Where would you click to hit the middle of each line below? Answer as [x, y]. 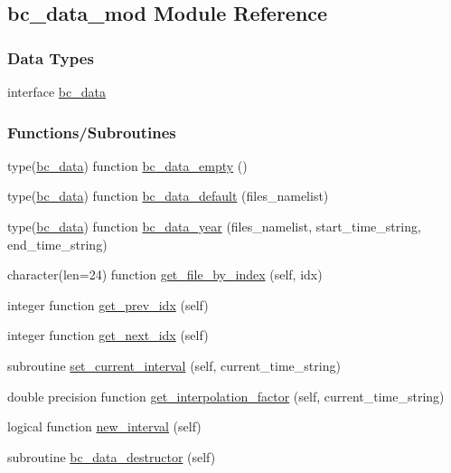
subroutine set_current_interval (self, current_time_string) [174, 365]
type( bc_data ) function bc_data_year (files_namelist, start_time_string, [214, 226]
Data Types [51, 57]
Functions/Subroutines [92, 132]
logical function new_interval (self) [104, 426]
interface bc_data [56, 91]
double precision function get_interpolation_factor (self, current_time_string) [226, 396]
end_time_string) [57, 244]
